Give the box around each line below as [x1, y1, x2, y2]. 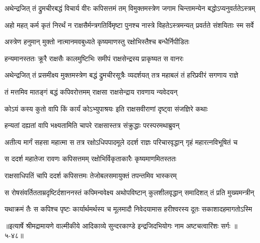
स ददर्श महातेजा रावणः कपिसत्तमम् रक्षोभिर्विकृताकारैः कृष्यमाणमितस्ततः [4, 153, 176, 164]
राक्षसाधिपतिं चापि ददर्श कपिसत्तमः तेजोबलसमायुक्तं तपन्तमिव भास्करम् [4, 170, 177, 180]
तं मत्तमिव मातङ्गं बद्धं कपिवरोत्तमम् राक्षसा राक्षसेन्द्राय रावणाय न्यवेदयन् [4, 86, 177, 97]
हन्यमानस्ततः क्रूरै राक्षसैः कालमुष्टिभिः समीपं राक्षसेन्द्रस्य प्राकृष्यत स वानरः [4, 53, 184, 63]
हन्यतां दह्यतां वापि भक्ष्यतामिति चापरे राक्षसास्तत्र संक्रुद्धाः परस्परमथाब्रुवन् [4, 120, 179, 130]
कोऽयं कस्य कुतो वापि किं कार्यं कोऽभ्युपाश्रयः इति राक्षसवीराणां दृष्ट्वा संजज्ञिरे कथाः [4, 103, 208, 114]
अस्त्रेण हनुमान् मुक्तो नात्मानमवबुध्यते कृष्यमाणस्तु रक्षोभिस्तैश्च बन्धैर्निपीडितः [4, 36, 189, 47]
